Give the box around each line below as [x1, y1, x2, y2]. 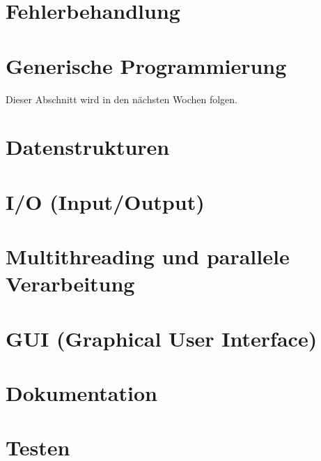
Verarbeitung [6, 269, 135, 298]
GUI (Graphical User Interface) [6, 324, 318, 352]
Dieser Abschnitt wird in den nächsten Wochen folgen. [6, 91, 238, 106]
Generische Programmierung [6, 51, 287, 80]
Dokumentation [6, 378, 157, 407]
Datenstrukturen [6, 133, 170, 161]
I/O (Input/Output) [6, 187, 205, 216]
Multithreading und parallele [6, 242, 290, 271]
